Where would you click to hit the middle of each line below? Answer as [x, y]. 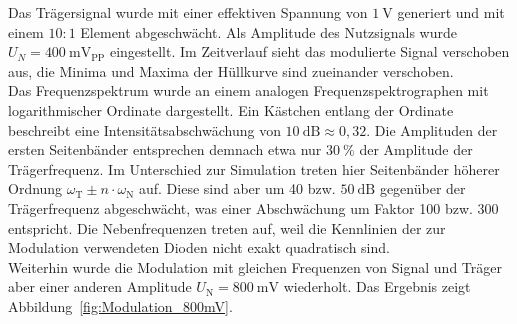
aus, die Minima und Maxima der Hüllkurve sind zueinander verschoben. [231, 70]
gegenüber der [422, 188]
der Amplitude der [416, 149]
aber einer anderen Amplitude [100, 286]
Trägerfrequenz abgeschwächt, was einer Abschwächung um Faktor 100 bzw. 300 [253, 207]
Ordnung [35, 188]
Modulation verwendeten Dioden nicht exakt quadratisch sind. [199, 247]
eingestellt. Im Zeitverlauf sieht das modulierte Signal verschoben [309, 51]
